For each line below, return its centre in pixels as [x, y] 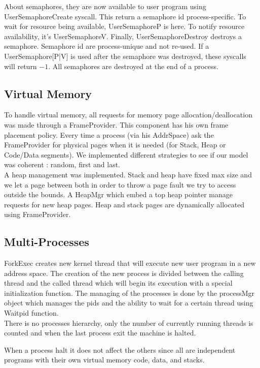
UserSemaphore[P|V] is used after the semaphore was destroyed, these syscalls [125, 56]
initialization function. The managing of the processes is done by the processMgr [129, 293]
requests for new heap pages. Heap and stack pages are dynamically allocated [124, 204]
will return [21, 66]
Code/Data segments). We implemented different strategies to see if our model [126, 154]
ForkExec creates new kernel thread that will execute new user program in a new [130, 263]
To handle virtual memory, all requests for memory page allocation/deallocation [128, 115]
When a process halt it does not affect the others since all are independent [120, 349]
